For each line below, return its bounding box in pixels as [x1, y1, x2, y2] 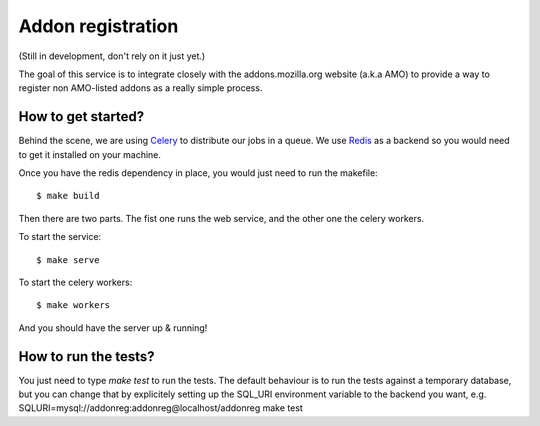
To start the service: [18, 231, 102, 243]
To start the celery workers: [18, 276, 133, 288]
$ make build [36, 190, 100, 202]
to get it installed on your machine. [18, 148, 162, 160]
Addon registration [18, 15, 179, 37]
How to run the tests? [18, 348, 155, 365]
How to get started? [18, 108, 145, 125]
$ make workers [36, 300, 111, 311]
